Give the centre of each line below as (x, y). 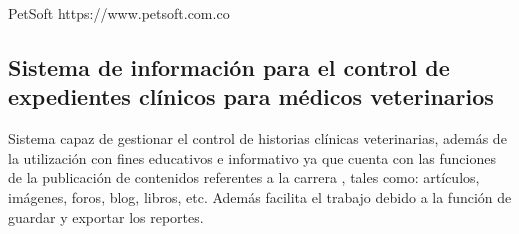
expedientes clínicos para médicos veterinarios (251, 96)
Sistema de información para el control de (229, 66)
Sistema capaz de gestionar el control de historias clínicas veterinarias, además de (257, 138)
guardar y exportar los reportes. (106, 216)
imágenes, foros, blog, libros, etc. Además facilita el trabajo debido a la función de (260, 196)
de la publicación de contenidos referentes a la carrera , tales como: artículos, (244, 177)
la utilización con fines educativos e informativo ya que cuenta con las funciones (252, 157)
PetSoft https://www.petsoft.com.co (119, 13)
